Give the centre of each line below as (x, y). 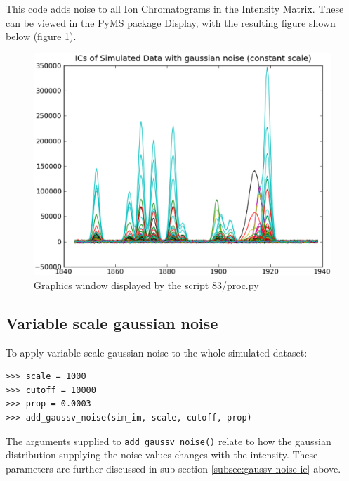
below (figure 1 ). (41, 36)
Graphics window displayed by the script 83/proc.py (146, 284)
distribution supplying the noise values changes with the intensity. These (162, 455)
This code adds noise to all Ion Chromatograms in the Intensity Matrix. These (175, 8)
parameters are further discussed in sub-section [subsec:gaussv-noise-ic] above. (173, 468)
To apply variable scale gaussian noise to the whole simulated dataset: (157, 352)
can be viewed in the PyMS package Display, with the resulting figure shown (171, 22)
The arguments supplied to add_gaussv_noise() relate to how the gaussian (169, 441)
